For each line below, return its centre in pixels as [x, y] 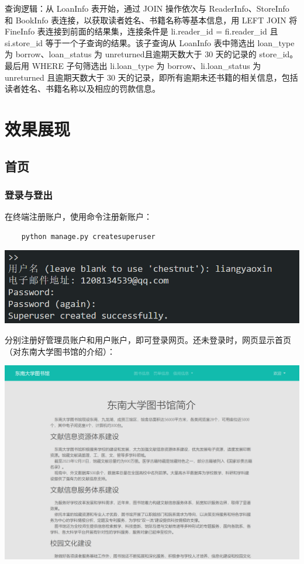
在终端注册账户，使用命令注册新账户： [78, 217]
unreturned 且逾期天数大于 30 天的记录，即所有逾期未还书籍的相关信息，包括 [151, 77]
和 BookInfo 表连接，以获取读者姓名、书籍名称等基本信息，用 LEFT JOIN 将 [151, 20]
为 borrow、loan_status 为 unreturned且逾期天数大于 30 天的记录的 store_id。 [151, 54]
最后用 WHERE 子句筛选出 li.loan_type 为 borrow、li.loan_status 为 [133, 65]
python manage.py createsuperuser [88, 236]
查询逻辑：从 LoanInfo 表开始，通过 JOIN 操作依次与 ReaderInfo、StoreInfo [147, 8]
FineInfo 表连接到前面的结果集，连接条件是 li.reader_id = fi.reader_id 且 [141, 31]
